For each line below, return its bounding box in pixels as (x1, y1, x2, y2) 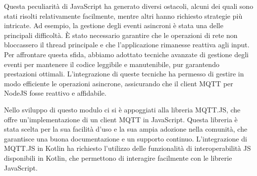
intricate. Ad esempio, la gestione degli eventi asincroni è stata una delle (4, 20, 223, 31)
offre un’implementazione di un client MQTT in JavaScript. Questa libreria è (4, 114, 238, 124)
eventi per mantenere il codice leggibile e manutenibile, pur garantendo (4, 59, 219, 69)
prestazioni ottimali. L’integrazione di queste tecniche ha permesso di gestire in (4, 69, 244, 79)
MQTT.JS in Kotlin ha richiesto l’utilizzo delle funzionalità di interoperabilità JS (4, 143, 251, 153)
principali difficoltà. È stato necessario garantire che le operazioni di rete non (4, 30, 238, 40)
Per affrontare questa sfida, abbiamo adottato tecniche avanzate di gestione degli (4, 49, 249, 59)
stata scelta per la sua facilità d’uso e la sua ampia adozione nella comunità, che (4, 124, 248, 134)
